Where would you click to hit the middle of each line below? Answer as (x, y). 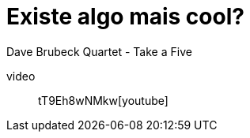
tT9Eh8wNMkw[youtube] (103, 100)
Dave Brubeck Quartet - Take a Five (99, 51)
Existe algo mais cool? (125, 17)
